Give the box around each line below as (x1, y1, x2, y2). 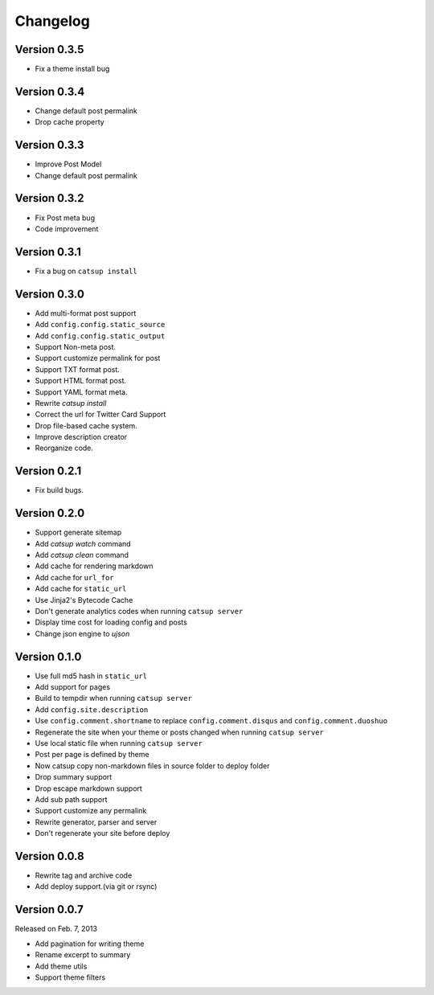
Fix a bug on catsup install (35, 266, 138, 276)
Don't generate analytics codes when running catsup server (35, 607, 244, 616)
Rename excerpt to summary (35, 950, 131, 960)
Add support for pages (35, 682, 111, 692)
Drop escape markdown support (35, 784, 142, 793)
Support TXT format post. (35, 364, 121, 374)
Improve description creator (35, 432, 128, 442)
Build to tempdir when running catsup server (35, 694, 193, 703)
